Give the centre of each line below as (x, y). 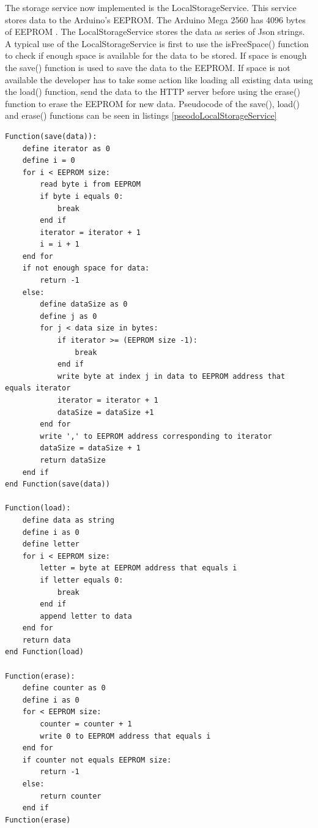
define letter (51, 544)
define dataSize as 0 (84, 304)
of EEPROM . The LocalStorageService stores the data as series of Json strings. (155, 32)
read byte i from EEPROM (90, 185)
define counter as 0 (64, 688)
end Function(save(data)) (57, 484)
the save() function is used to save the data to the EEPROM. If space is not (148, 67)
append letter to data (86, 616)
